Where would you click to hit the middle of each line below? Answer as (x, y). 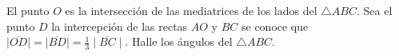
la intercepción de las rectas (120, 26)
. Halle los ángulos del (179, 41)
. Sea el (374, 10)
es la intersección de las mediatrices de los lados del (191, 10)
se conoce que (275, 26)
